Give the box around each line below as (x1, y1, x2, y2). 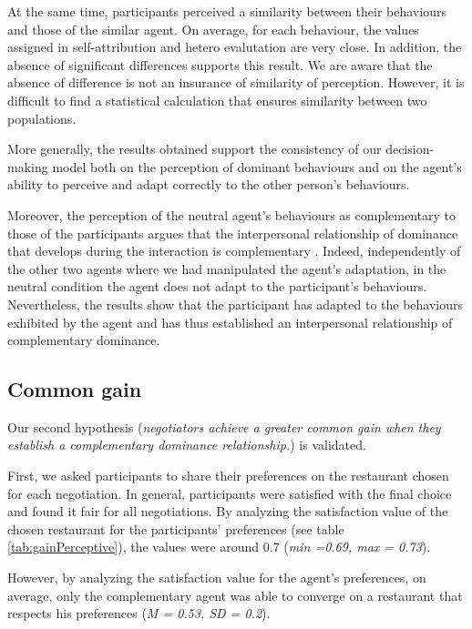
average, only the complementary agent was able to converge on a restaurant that (7, 585, 463, 604)
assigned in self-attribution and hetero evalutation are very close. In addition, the (7, 37, 462, 56)
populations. (7, 108, 77, 127)
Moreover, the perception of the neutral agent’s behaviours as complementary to (7, 205, 457, 224)
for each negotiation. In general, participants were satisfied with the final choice (7, 483, 452, 502)
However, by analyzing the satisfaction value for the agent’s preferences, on (7, 568, 426, 587)
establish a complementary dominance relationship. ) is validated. (7, 435, 366, 454)
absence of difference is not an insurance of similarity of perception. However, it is (7, 73, 465, 92)
